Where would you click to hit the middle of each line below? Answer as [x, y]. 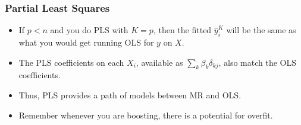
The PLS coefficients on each [71, 62]
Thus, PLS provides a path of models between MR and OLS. [130, 95]
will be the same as [261, 30]
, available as [159, 62]
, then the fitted [182, 30]
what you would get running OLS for [86, 42]
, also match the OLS [257, 62]
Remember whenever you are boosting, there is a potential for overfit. [146, 115]
